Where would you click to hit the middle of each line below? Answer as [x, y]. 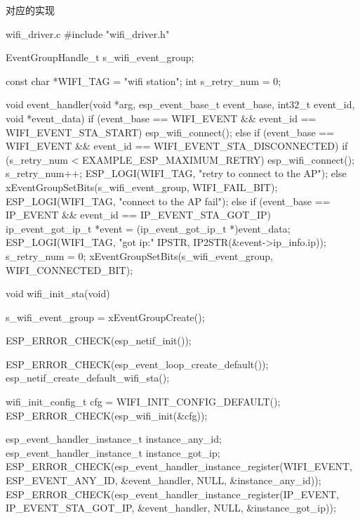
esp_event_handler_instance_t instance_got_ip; [113, 452]
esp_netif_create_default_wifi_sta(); [88, 378]
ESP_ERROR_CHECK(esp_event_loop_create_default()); [137, 364]
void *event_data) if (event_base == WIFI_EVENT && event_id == [161, 118]
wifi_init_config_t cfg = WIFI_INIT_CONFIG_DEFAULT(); [143, 402]
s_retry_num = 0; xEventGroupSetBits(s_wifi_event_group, [139, 255]
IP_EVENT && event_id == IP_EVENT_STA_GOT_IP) [138, 215]
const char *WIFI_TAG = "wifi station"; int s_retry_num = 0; [144, 80]
